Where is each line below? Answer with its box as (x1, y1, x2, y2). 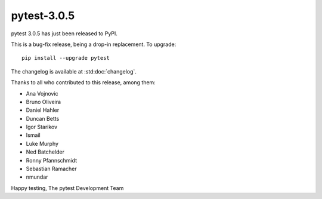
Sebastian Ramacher (26, 165, 77, 173)
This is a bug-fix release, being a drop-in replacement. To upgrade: (11, 41, 177, 48)
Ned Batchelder (26, 148, 65, 155)
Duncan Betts (26, 115, 60, 122)
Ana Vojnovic (26, 90, 59, 97)
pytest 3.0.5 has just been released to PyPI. (11, 30, 117, 37)
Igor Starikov (26, 123, 58, 131)
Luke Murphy (26, 140, 59, 147)
